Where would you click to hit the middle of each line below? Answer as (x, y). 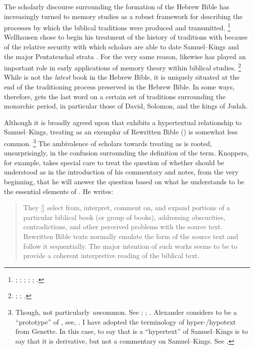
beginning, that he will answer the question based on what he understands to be (124, 182)
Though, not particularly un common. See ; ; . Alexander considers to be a (126, 312)
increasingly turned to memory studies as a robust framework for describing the (123, 16)
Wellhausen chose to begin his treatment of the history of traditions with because (126, 37)
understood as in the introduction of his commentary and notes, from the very (121, 172)
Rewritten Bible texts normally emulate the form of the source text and (131, 236)
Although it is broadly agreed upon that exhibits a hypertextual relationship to (123, 122)
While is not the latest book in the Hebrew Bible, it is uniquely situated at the (122, 77)
